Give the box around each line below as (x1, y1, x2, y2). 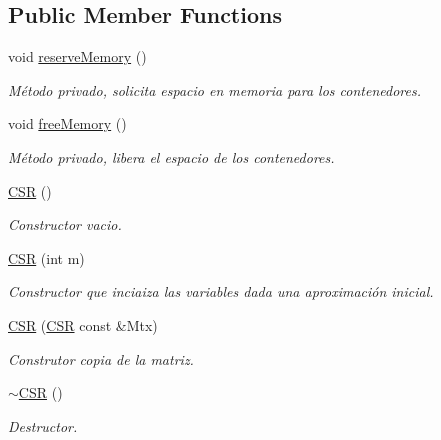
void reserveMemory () (8, 46, 147, 67)
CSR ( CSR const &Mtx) (8, 314, 158, 335)
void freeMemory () (8, 113, 127, 134)
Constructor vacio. (8, 214, 122, 235)
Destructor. (8, 415, 78, 436)
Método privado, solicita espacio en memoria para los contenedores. (8, 79, 421, 100)
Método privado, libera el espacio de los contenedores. (8, 146, 335, 167)
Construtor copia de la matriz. (8, 348, 194, 369)
